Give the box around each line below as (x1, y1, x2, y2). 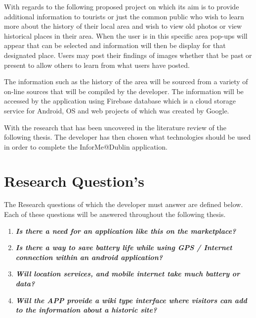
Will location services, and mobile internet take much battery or (15, 268, 240, 279)
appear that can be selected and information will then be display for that (4, 40, 226, 51)
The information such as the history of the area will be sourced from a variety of (4, 76, 248, 87)
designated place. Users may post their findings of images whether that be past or (4, 50, 252, 60)
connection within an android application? (15, 252, 163, 262)
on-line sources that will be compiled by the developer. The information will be (4, 86, 244, 96)
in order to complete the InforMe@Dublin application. (4, 141, 168, 152)
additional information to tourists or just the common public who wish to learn (4, 11, 244, 21)
